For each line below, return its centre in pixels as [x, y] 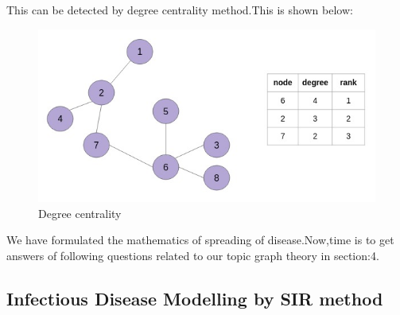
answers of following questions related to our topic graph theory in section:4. [193, 255]
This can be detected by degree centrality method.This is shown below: [180, 10]
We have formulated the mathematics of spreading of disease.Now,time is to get [200, 240]
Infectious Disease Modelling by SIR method [195, 298]
